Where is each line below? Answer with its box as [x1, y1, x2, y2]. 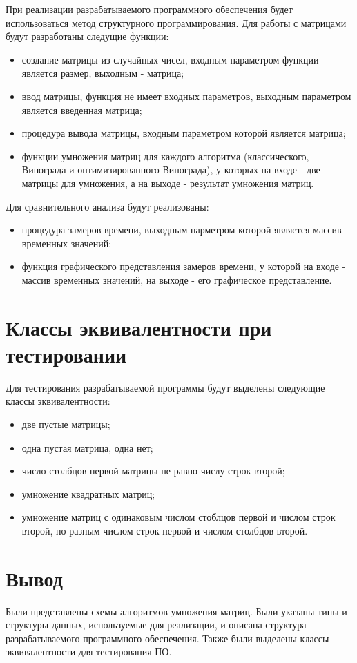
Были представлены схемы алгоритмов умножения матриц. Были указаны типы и [6, 604, 347, 618]
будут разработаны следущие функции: [6, 29, 169, 44]
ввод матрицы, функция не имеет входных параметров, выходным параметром [21, 88, 351, 103]
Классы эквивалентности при [6, 313, 272, 341]
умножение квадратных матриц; [21, 486, 155, 501]
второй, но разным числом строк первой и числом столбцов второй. [21, 523, 308, 537]
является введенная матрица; [21, 102, 142, 117]
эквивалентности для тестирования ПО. [6, 644, 172, 659]
